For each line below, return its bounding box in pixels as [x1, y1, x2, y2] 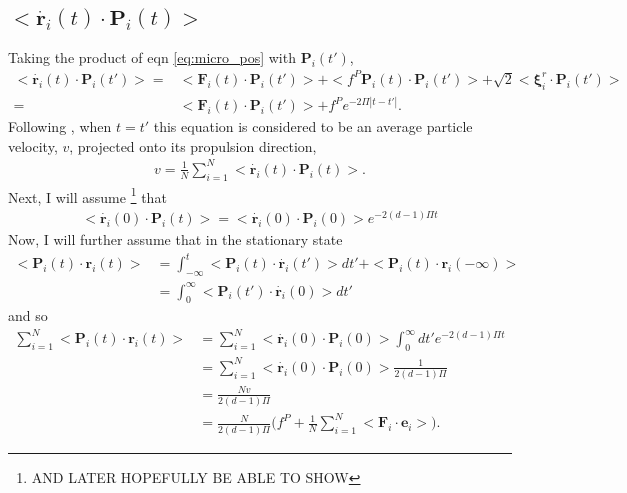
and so [8, 305, 48, 326]
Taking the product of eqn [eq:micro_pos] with [8, 46, 296, 67]
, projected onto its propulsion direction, [69, 135, 317, 156]
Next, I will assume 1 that [8, 183, 167, 207]
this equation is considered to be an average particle [153, 116, 473, 137]
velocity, [8, 135, 58, 156]
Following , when [8, 116, 112, 137]
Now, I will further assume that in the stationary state [8, 229, 343, 250]
